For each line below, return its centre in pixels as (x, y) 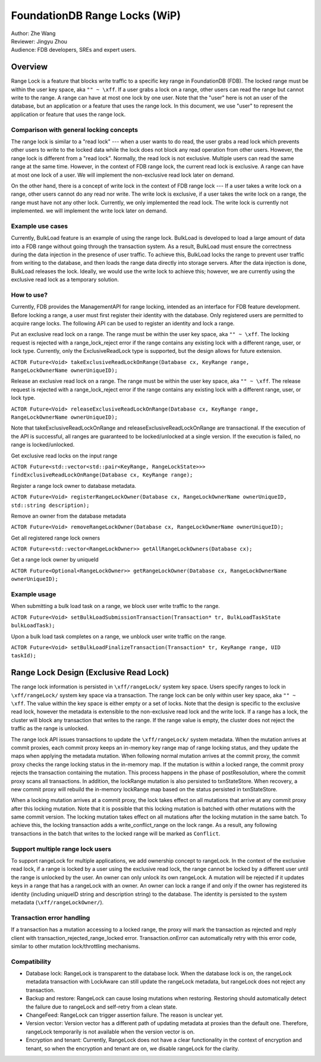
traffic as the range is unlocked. (50, 728)
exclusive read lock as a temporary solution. (65, 280)
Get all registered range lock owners (56, 538)
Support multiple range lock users (61, 849)
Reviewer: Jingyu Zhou (39, 41)
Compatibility (31, 961)
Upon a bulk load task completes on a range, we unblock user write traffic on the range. (119, 636)
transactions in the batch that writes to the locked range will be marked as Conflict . (116, 834)
